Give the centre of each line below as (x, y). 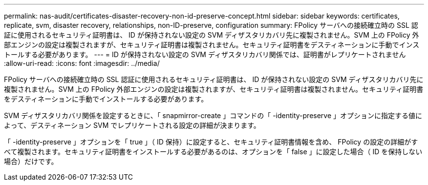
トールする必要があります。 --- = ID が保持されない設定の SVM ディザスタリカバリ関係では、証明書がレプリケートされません (205, 54)
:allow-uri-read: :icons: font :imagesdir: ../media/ (82, 63)
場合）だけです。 (31, 161)
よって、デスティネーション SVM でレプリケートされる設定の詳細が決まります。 (132, 125)
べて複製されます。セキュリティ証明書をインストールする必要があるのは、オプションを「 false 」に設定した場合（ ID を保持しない (213, 152)
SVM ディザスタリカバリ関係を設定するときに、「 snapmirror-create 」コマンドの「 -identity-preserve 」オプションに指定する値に (213, 115)
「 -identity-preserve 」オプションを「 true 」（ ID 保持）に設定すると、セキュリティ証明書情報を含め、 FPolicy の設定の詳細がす (211, 142)
